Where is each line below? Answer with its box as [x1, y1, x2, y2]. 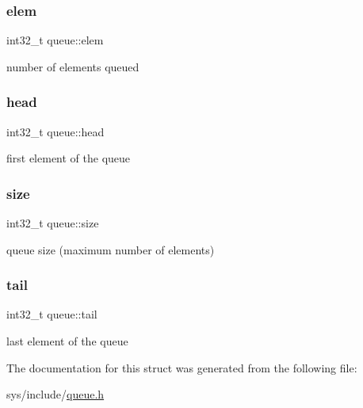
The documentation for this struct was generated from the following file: [6, 359, 357, 376]
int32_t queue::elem [6, 32, 104, 48]
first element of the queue [6, 150, 131, 166]
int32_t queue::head [6, 123, 105, 139]
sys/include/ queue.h [6, 386, 105, 402]
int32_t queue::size [6, 215, 99, 231]
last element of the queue [6, 333, 128, 349]
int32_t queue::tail [6, 306, 97, 322]
